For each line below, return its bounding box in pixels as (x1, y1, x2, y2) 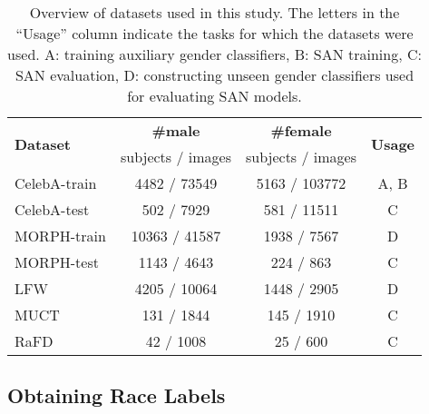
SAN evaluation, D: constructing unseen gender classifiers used (15, 64, 414, 85)
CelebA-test (15, 199, 90, 220)
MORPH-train (15, 225, 106, 246)
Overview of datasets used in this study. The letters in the (29, 2, 400, 23)
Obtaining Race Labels (7, 381, 226, 409)
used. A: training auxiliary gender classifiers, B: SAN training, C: (7, 44, 422, 64)
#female (270, 120, 332, 141)
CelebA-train (15, 172, 97, 193)
